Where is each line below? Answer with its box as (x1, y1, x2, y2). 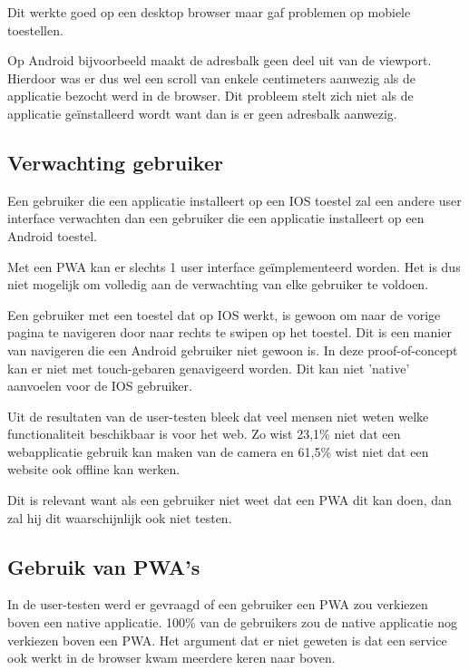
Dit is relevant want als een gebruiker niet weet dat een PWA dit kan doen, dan (7, 490, 452, 510)
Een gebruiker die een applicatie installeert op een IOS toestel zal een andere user (7, 190, 462, 209)
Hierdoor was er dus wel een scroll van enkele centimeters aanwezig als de (7, 68, 416, 87)
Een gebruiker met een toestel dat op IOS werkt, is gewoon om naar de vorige (7, 305, 441, 324)
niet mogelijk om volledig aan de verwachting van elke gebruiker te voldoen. (7, 275, 429, 294)
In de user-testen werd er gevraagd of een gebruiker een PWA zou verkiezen (7, 595, 428, 614)
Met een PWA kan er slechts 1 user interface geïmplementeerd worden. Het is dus (7, 257, 461, 276)
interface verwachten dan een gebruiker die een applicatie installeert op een (7, 209, 425, 228)
